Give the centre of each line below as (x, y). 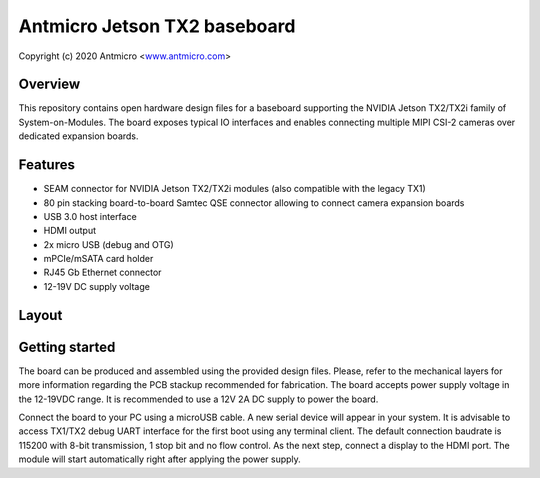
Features (46, 165)
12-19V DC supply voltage (96, 286)
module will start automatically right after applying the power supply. (160, 459)
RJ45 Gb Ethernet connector (102, 272)
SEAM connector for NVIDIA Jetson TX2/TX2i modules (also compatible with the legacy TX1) (235, 189)
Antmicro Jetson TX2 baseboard (157, 26)
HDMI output (70, 231)
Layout (40, 315)
